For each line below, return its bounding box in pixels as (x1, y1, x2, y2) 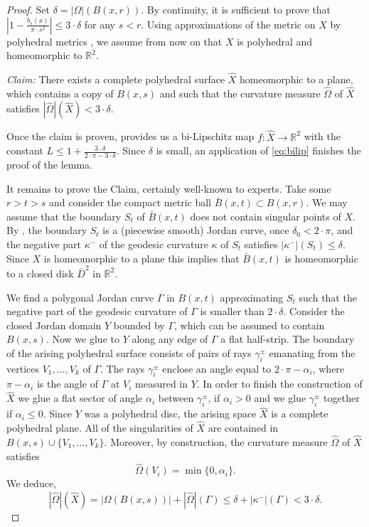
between (158, 390, 194, 405)
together (323, 390, 360, 405)
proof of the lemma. (6, 157, 92, 172)
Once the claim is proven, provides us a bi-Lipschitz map (6, 129, 255, 144)
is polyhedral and (237, 33, 313, 48)
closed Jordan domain (6, 317, 102, 332)
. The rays (100, 361, 145, 376)
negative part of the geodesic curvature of (6, 304, 188, 319)
